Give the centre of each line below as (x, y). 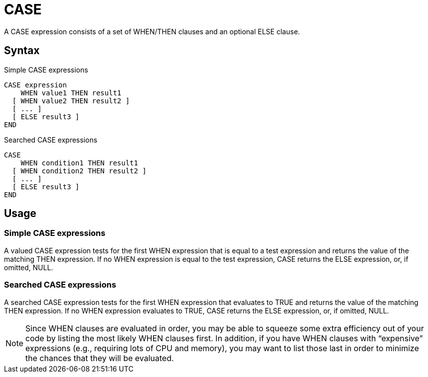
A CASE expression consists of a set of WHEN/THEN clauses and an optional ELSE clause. (152, 31)
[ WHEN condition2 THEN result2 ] (79, 171)
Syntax (22, 51)
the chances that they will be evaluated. (100, 358)
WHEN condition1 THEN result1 (79, 163)
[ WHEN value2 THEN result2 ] (71, 101)
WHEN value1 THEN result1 (71, 93)
